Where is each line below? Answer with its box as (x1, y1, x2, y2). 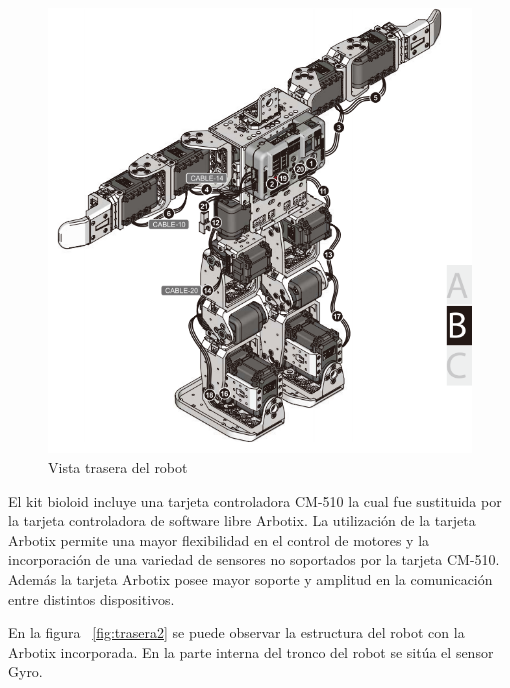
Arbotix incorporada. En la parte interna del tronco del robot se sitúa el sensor (8, 641, 494, 662)
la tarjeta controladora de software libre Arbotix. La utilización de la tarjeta (8, 510, 476, 531)
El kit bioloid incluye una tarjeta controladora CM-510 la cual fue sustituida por (8, 490, 502, 511)
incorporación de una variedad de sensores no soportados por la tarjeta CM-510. (8, 549, 500, 570)
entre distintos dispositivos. (8, 588, 175, 609)
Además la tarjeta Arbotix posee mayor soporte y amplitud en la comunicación (8, 568, 493, 589)
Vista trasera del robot (48, 457, 188, 478)
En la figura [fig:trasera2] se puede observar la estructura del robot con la (8, 622, 465, 643)
